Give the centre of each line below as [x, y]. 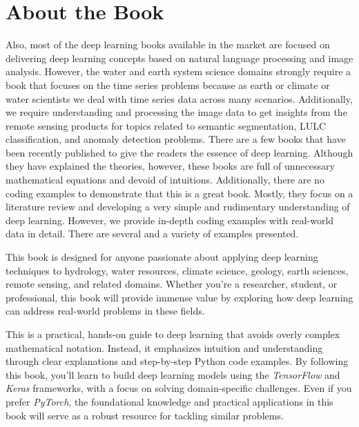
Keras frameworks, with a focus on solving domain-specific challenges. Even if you [179, 388]
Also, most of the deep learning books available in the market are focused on [168, 44]
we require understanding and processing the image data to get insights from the [176, 112]
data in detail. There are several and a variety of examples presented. [152, 234]
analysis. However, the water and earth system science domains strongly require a [178, 71]
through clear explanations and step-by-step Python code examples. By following [177, 361]
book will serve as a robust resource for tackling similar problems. [145, 415]
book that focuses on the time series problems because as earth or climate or [168, 85]
